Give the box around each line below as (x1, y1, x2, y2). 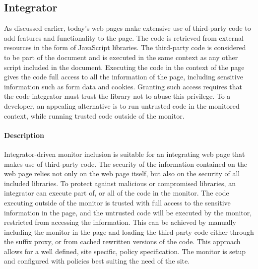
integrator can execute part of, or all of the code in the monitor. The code (4, 188, 229, 198)
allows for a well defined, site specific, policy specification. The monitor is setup (4, 246, 246, 256)
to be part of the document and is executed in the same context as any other (4, 52, 238, 62)
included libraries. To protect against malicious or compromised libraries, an (4, 178, 236, 188)
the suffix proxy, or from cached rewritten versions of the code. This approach (4, 236, 241, 247)
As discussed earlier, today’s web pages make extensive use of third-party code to (4, 23, 251, 33)
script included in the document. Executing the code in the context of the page (4, 62, 245, 72)
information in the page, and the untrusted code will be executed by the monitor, (4, 207, 252, 217)
